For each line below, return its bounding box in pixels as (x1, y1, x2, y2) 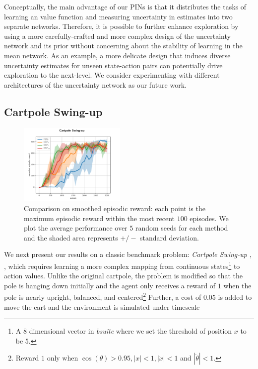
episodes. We (190, 213, 229, 223)
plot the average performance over (24, 223, 128, 233)
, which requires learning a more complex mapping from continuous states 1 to (4, 259, 240, 271)
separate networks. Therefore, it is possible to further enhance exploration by (4, 21, 239, 31)
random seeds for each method (135, 223, 228, 233)
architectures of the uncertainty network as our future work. (4, 79, 187, 90)
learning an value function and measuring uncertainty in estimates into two (4, 11, 233, 21)
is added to (218, 292, 252, 302)
